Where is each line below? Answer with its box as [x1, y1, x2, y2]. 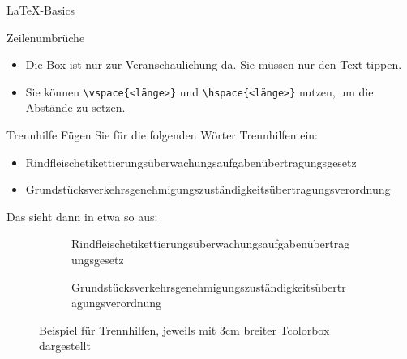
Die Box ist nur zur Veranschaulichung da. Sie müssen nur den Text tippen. [25, 56, 402, 73]
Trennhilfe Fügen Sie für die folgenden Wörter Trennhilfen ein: [6, 126, 319, 143]
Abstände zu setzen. [25, 99, 126, 116]
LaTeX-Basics [6, 2, 75, 18]
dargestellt [39, 337, 91, 354]
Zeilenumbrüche [6, 28, 85, 45]
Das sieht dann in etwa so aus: [6, 207, 158, 224]
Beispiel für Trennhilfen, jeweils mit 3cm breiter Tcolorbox [39, 321, 330, 338]
